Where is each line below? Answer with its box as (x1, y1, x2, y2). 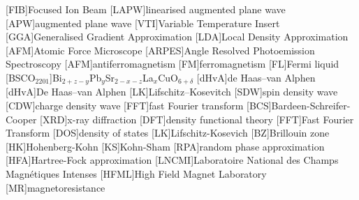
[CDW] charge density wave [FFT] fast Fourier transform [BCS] (6, 98, 272, 113)
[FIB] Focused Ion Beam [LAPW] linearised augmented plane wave (6, 2, 286, 16)
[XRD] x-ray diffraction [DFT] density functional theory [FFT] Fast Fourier (40, 111, 354, 126)
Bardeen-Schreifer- (271, 98, 351, 113)
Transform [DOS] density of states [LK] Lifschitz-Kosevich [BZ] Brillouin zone (6, 125, 330, 140)
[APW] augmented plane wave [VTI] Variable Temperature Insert (6, 15, 280, 30)
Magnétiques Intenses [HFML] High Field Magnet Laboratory (6, 166, 267, 180)
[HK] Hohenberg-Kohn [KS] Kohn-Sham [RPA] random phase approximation (6, 139, 325, 153)
